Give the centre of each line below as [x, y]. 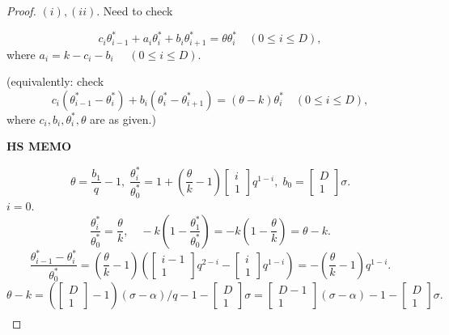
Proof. [21, 11]
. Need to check [135, 11]
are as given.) [123, 119]
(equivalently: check [55, 81]
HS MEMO [39, 146]
